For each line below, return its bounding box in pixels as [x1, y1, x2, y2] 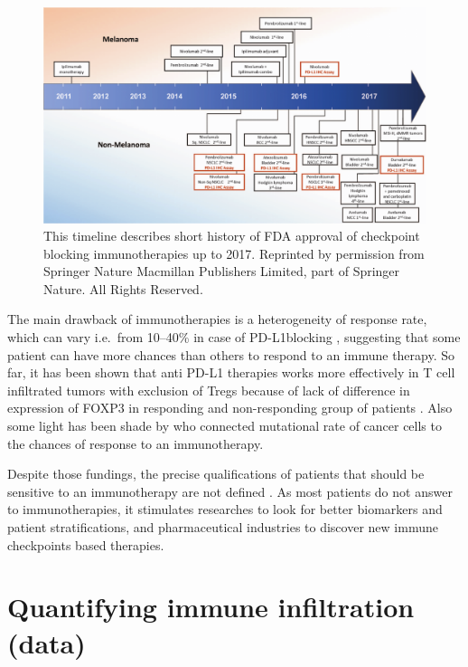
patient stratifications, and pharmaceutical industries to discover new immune [7, 518, 438, 536]
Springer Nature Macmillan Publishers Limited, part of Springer [43, 262, 400, 281]
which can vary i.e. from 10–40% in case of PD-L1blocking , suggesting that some [7, 328, 461, 347]
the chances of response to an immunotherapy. [7, 434, 264, 453]
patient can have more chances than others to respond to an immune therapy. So [7, 345, 455, 364]
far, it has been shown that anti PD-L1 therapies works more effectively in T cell [7, 363, 455, 382]
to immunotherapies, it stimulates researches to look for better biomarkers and [7, 500, 443, 519]
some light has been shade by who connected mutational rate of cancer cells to [7, 416, 442, 435]
